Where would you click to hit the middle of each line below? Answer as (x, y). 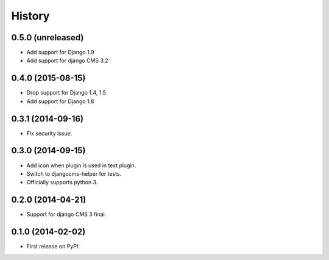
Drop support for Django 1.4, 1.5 (66, 93)
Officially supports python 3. (62, 182)
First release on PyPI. (53, 247)
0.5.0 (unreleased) (48, 38)
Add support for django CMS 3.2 (68, 60)
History (30, 16)
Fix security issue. (49, 133)
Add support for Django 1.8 (60, 101)
